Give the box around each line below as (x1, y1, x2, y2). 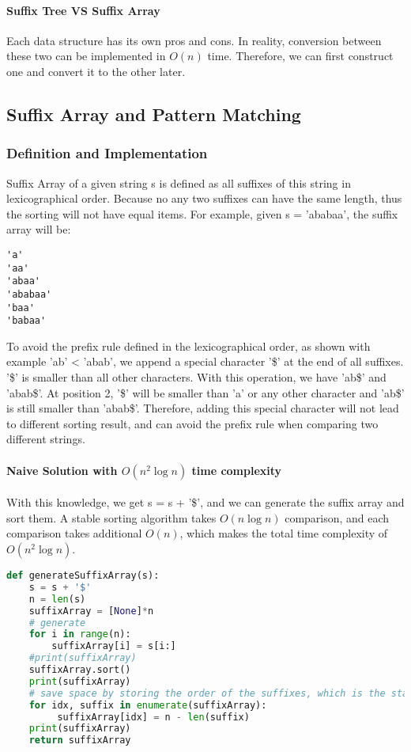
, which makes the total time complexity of (179, 525, 388, 541)
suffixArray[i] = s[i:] (51, 640, 176, 652)
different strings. (6, 431, 85, 447)
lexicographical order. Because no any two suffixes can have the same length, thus (6, 190, 402, 207)
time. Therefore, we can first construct (207, 47, 394, 64)
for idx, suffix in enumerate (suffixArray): (28, 699, 267, 711)
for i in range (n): (28, 629, 131, 640)
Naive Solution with (6, 461, 118, 478)
